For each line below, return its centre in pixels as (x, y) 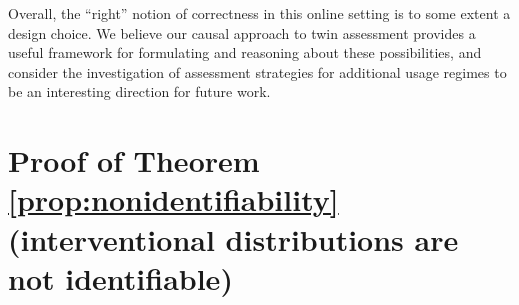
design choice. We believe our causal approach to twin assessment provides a (242, 32)
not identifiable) (120, 277)
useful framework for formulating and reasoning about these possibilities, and (245, 52)
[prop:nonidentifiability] (173, 199)
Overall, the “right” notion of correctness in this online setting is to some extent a (259, 13)
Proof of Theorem (134, 160)
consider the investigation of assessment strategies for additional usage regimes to (257, 71)
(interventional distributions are (233, 238)
